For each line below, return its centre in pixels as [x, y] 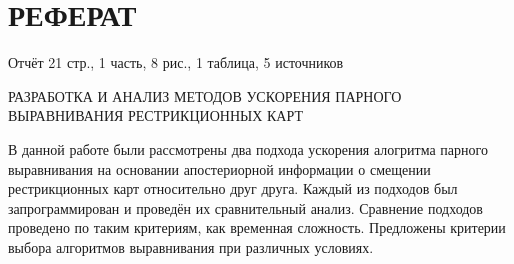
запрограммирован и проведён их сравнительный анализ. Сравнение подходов [245, 207]
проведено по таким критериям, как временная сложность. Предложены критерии [257, 227]
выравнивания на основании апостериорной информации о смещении [219, 168]
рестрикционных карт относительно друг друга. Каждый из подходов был [233, 188]
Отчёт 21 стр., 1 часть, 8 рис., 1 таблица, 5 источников [176, 62]
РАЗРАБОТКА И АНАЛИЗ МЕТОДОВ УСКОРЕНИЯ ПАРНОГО [205, 95]
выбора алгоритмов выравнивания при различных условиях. [191, 246]
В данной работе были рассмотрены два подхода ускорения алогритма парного [248, 148]
